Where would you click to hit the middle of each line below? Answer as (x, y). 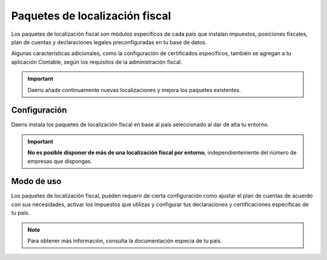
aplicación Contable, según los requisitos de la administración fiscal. (97, 62)
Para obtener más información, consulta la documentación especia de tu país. (125, 241)
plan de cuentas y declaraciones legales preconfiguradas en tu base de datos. (109, 42)
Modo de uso (36, 182)
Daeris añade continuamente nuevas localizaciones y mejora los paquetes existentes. (134, 90)
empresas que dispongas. (60, 161)
